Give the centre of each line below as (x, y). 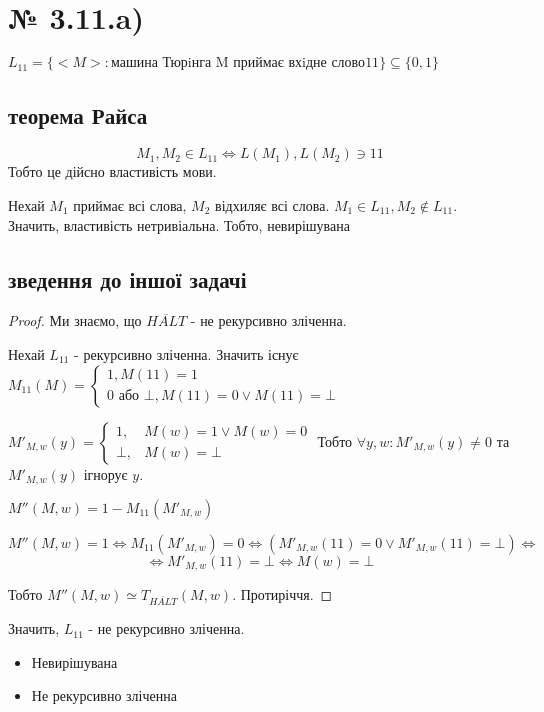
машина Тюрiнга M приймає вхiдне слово (238, 63)
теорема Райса (78, 114)
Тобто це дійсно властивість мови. (112, 171)
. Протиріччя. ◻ (282, 594)
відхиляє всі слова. (272, 204)
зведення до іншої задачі (127, 278)
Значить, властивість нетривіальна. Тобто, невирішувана (179, 224)
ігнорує (105, 473)
